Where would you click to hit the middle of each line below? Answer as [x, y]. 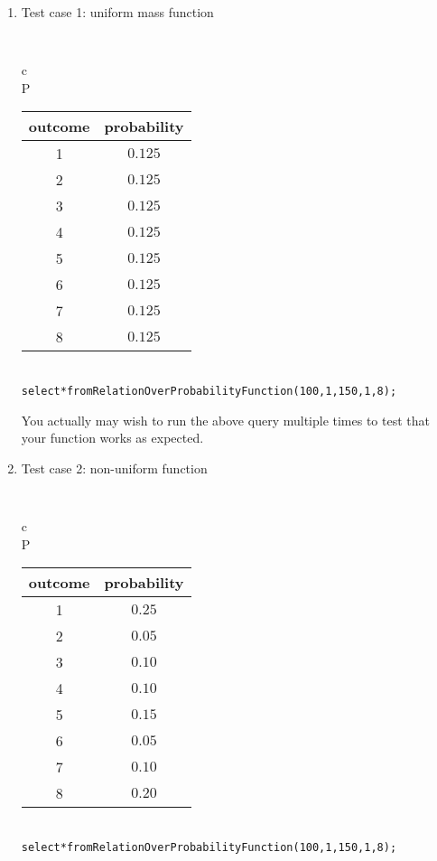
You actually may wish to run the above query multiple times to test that [225, 420]
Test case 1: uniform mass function [117, 12]
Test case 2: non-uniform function [114, 468]
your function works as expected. [112, 438]
